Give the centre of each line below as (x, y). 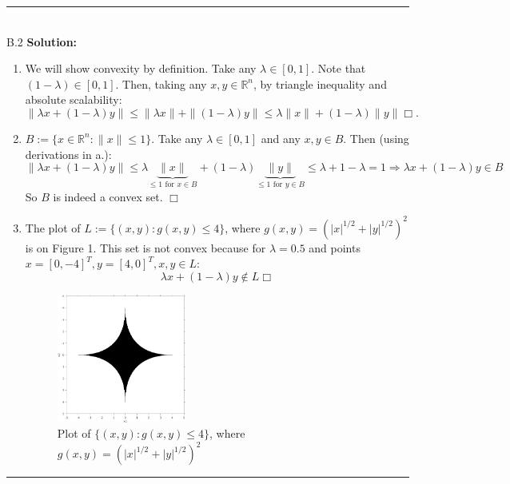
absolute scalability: (74, 99)
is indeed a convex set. (108, 196)
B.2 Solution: (42, 41)
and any (281, 138)
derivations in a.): (68, 154)
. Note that (339, 68)
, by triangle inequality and (320, 83)
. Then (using (376, 138)
